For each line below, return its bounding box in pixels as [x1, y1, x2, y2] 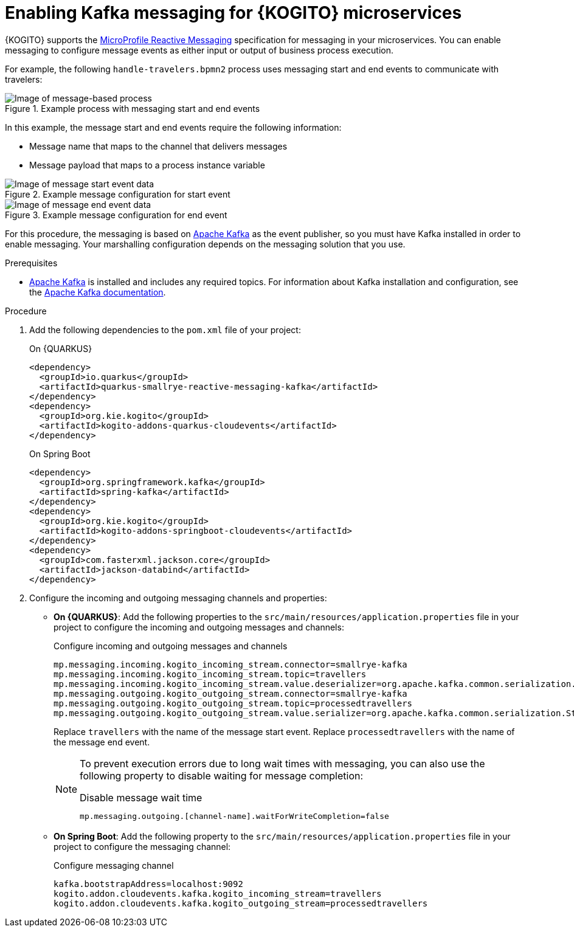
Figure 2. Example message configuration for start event [5, 188, 230, 199]
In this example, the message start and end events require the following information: [5, 122, 342, 133]
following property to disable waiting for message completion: [80, 769, 364, 782]
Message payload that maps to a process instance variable [29, 159, 265, 170]
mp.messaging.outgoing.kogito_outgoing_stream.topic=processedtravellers [54, 698, 413, 708]
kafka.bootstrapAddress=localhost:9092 [54, 878, 243, 889]
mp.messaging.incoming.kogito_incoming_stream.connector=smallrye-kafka [54, 659, 407, 669]
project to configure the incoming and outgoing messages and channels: [54, 621, 344, 632]
